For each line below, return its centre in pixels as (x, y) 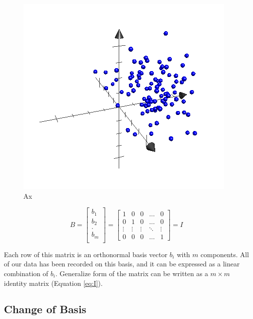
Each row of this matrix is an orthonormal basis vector (86, 254)
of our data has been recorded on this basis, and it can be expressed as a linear (122, 264)
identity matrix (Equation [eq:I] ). (53, 283)
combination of (26, 273)
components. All (225, 254)
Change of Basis (45, 309)
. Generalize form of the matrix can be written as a (132, 273)
